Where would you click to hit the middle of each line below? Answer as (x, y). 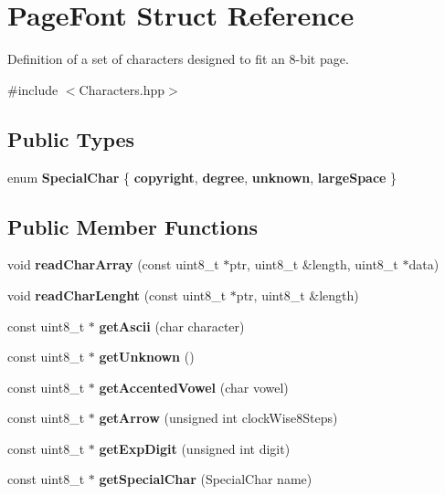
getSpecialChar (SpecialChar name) (206, 479)
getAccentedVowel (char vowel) (194, 387)
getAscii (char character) (172, 326)
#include (33, 89)
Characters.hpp (122, 89)
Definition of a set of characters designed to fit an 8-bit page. (178, 59)
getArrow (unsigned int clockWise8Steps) (218, 418)
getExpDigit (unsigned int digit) (195, 448)
